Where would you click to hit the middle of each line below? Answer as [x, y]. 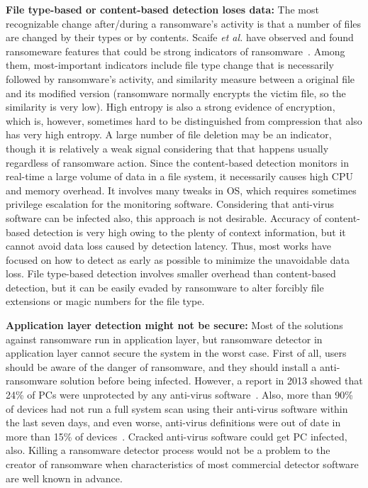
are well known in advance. [64, 478]
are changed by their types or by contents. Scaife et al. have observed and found [180, 37]
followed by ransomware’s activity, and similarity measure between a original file [180, 78]
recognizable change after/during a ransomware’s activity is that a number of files [184, 23]
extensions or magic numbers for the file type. [105, 301]
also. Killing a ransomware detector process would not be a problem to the [168, 450]
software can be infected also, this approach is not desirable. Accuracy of [164, 217]
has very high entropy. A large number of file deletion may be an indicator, [169, 134]
